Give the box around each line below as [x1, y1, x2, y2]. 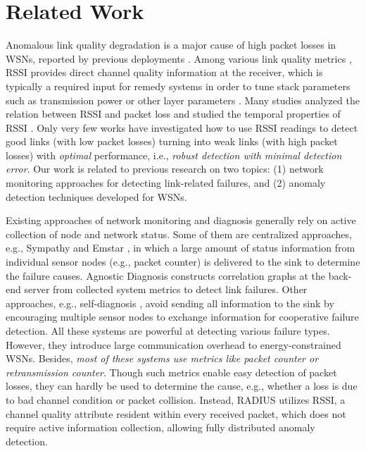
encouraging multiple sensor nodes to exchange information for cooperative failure [6, 309, 359, 324]
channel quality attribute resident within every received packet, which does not [6, 406, 346, 421]
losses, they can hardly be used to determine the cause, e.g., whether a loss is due [6, 378, 358, 393]
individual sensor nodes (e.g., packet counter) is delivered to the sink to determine [6, 254, 360, 269]
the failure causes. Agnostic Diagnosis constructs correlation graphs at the [6, 268, 326, 283]
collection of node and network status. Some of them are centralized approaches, [6, 226, 352, 241]
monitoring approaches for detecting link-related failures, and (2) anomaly [6, 175, 326, 190]
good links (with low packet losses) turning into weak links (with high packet [6, 134, 338, 149]
